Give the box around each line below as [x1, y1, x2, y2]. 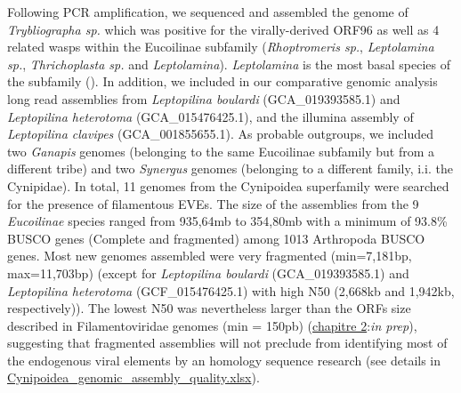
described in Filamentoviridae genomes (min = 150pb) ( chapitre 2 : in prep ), [7, 316, 417, 334]
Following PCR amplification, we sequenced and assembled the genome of [7, 3, 408, 20]
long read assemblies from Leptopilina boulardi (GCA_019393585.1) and [7, 89, 400, 108]
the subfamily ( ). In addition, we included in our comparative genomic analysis [7, 72, 438, 91]
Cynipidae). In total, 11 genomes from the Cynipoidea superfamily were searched [7, 176, 449, 195]
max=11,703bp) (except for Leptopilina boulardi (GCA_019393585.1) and [7, 263, 409, 282]
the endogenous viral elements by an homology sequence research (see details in [7, 350, 441, 369]
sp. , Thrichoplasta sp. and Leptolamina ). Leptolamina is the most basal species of [7, 54, 451, 73]
